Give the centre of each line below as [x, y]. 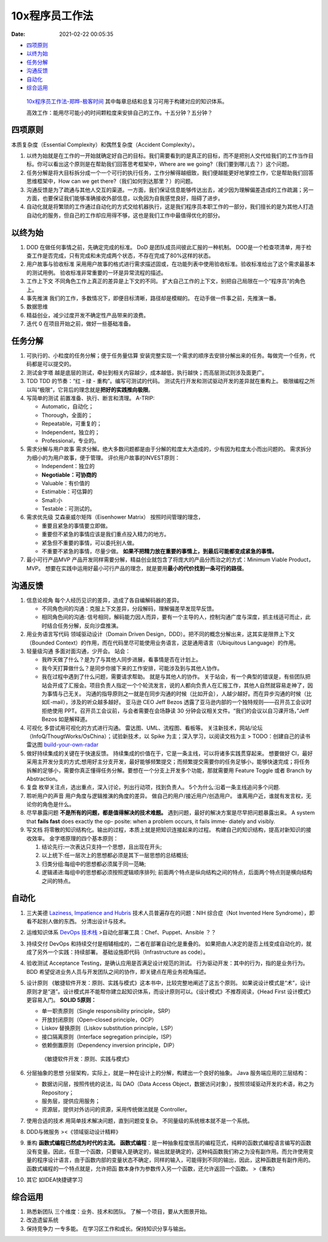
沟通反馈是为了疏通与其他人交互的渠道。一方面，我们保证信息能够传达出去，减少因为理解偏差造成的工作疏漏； [165, 190]
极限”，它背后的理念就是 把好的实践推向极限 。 [97, 390]
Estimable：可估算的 [67, 492]
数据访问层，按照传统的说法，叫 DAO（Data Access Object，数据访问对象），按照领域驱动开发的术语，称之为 [178, 1084]
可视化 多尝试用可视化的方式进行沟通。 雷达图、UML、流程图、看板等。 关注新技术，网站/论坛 [145, 728]
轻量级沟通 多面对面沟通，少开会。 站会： [78, 651]
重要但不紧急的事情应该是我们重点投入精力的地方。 [105, 534]
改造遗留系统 [43, 1220]
